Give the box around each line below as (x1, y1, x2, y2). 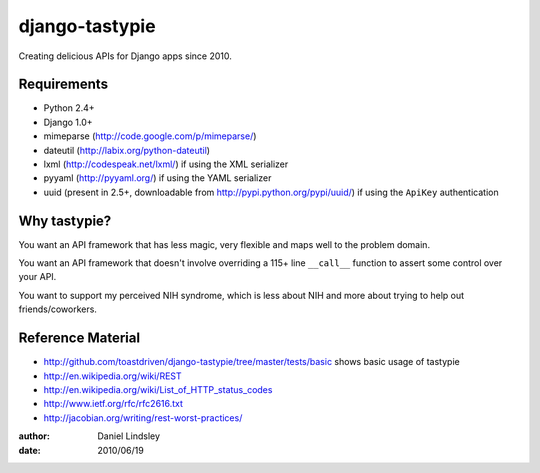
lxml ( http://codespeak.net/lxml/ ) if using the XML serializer (43, 158, 289, 170)
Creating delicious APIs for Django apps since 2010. (18, 50, 232, 62)
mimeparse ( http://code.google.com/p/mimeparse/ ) (43, 130, 257, 142)
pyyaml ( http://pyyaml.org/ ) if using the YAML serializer (43, 172, 272, 184)
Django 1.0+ (43, 116, 94, 128)
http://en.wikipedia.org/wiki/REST (43, 370, 182, 382)
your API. (18, 271, 57, 283)
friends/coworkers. (18, 303, 97, 315)
